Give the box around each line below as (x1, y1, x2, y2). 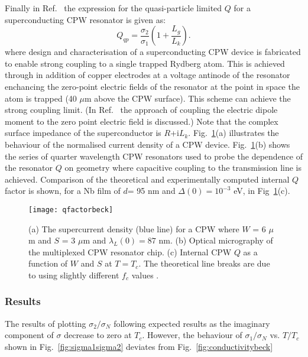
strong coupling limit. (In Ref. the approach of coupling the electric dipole (5, 103, 278, 116)
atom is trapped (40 (5, 92, 77, 104)
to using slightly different (28, 268, 119, 281)
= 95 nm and (127, 184, 176, 197)
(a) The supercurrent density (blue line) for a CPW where (28, 222, 239, 235)
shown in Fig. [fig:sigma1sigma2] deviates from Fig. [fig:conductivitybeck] (5, 340, 273, 352)
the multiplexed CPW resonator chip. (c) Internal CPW (28, 245, 232, 258)
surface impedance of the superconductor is (5, 126, 161, 139)
